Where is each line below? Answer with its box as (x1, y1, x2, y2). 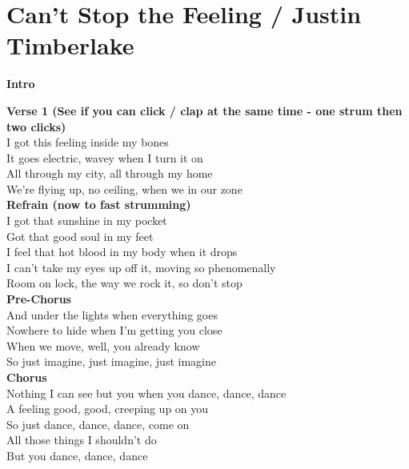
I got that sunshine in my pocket (6, 212, 167, 229)
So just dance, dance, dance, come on (6, 415, 190, 432)
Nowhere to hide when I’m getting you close (6, 322, 223, 339)
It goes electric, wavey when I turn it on (6, 149, 203, 166)
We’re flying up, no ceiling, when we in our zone (6, 180, 243, 197)
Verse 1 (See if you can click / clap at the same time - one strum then (6, 102, 403, 118)
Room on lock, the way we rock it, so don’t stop (6, 275, 243, 291)
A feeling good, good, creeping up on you (6, 400, 209, 417)
